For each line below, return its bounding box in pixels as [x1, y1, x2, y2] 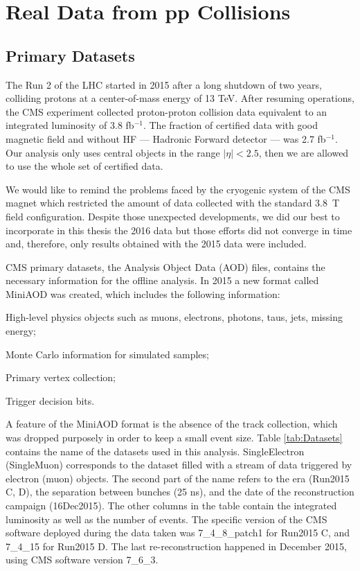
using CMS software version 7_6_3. [6, 552, 159, 567]
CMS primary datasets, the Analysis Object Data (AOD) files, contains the [6, 259, 325, 274]
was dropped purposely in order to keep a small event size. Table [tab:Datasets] [6, 430, 343, 445]
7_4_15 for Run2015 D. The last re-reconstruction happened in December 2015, [6, 538, 347, 553]
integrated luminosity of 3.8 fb [6, 118, 134, 132]
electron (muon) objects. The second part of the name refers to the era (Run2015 [6, 471, 350, 485]
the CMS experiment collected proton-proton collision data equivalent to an [6, 104, 327, 118]
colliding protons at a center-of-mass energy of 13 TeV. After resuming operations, [6, 91, 354, 105]
